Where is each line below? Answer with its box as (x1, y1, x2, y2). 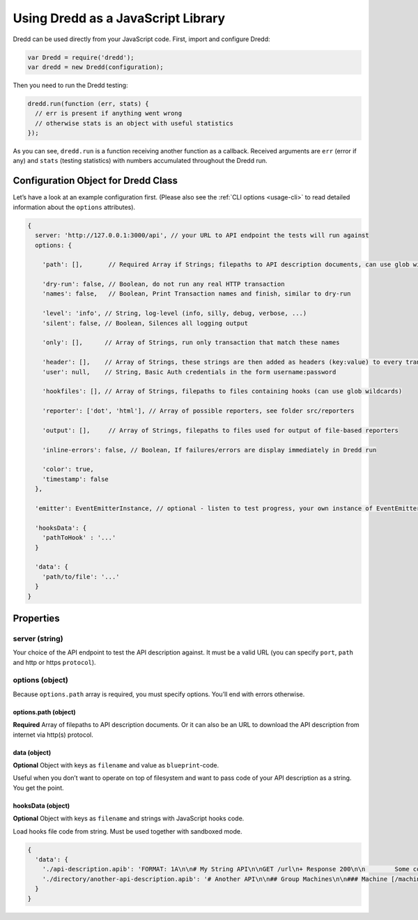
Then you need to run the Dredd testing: (13, 81, 128, 89)
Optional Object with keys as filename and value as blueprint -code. (13, 761, 219, 769)
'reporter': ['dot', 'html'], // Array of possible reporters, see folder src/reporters (42, 407, 355, 415)
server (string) (13, 634, 63, 643)
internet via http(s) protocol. (13, 730, 93, 739)
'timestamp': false (42, 475, 109, 483)
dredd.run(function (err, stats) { (27, 100, 149, 107)
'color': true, (42, 466, 94, 473)
